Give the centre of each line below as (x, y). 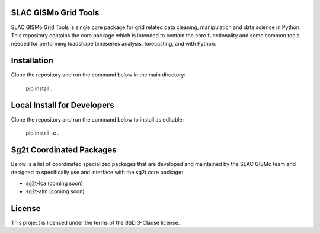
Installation (32, 61)
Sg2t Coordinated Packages (64, 150)
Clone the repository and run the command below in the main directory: (98, 75)
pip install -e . (42, 133)
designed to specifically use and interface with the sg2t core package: (97, 173)
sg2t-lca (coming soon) (54, 183)
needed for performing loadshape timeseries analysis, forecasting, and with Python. (113, 44)
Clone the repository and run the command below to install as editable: (97, 119)
